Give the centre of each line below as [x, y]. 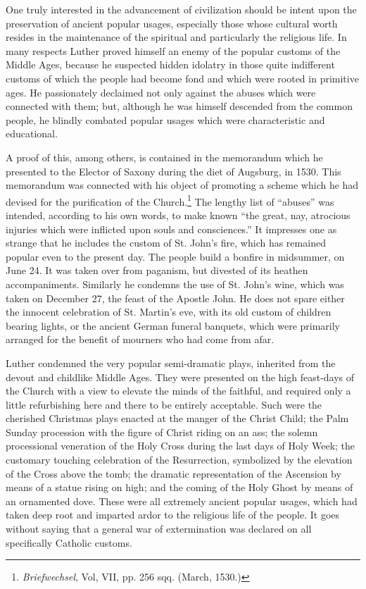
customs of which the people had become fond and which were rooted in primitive [182, 78]
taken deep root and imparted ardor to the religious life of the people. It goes [173, 515]
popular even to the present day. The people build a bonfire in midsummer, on [175, 256]
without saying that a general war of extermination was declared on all [159, 529]
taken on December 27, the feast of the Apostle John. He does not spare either [175, 298]
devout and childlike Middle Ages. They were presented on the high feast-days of [180, 377]
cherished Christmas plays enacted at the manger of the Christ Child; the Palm [177, 418]
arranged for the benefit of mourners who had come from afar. [140, 339]
